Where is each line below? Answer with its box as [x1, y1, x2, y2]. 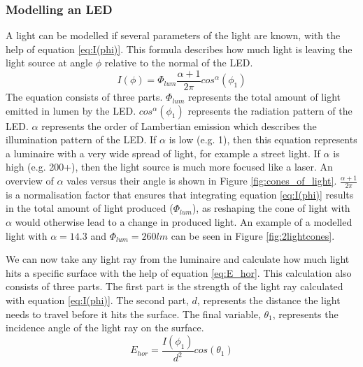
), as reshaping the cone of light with [192, 201, 350, 215]
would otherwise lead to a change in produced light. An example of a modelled [15, 215, 353, 229]
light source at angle [6, 55, 93, 70]
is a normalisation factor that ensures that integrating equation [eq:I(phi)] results [6, 187, 354, 201]
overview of [6, 173, 54, 188]
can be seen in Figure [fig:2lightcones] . [171, 228, 335, 243]
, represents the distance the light [197, 293, 341, 308]
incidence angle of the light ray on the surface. [6, 320, 204, 335]
